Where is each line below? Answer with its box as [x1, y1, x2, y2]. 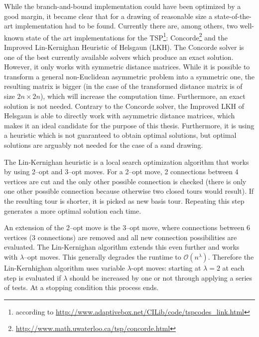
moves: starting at [146, 262, 201, 273]
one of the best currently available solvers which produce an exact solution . [4, 51, 234, 62]
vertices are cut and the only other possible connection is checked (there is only [4, 176, 247, 186]
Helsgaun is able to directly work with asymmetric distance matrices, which [4, 110, 235, 121]
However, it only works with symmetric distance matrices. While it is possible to [4, 61, 250, 72]
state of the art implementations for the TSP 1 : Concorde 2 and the [26, 30, 228, 42]
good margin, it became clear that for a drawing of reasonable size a [4, 10, 212, 21]
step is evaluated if [4, 272, 61, 283]
